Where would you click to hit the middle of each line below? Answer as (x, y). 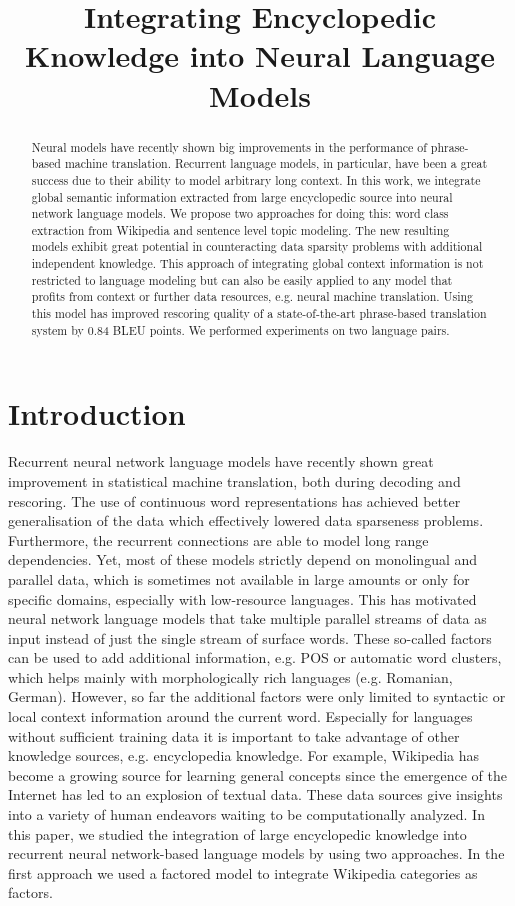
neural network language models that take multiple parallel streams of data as (247, 618)
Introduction (97, 413)
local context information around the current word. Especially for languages (240, 716)
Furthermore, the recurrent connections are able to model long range (218, 539)
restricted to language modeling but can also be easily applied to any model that (242, 279)
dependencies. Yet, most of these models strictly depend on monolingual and (243, 559)
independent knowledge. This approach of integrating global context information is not (257, 263)
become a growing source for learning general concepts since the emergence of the (257, 774)
